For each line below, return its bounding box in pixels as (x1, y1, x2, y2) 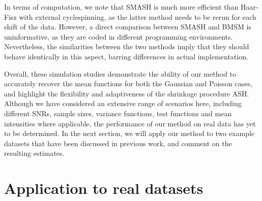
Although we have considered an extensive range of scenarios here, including (4, 98, 242, 109)
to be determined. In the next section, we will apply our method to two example (4, 128, 255, 139)
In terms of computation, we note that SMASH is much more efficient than (4, 2, 239, 12)
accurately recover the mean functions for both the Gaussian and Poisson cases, (4, 78, 252, 89)
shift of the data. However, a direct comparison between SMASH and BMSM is (4, 21, 251, 32)
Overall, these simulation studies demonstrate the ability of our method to (4, 68, 236, 79)
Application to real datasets (4, 178, 203, 198)
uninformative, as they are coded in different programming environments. (4, 31, 233, 42)
